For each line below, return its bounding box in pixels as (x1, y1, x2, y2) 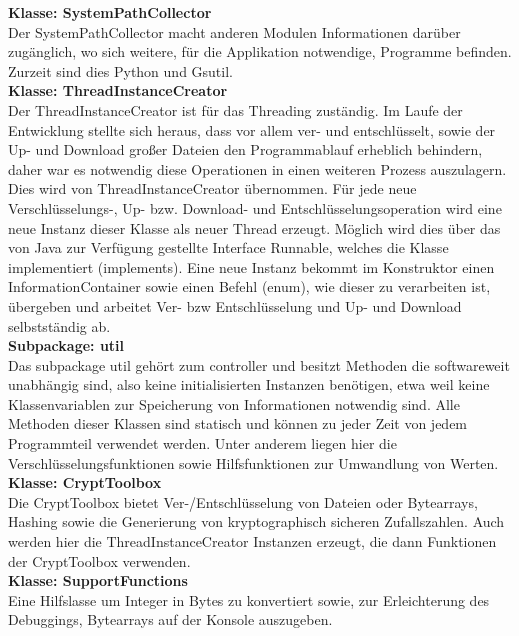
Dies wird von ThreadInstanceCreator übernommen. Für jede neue (8, 178, 417, 199)
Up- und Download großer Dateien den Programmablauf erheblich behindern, (8, 139, 483, 160)
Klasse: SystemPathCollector (8, 2, 212, 22)
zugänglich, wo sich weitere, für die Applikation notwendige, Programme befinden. (8, 41, 512, 62)
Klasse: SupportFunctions (8, 570, 188, 591)
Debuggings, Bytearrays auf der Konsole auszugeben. (8, 609, 333, 630)
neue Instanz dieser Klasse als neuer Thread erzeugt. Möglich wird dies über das (8, 217, 501, 238)
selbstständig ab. (8, 315, 111, 336)
